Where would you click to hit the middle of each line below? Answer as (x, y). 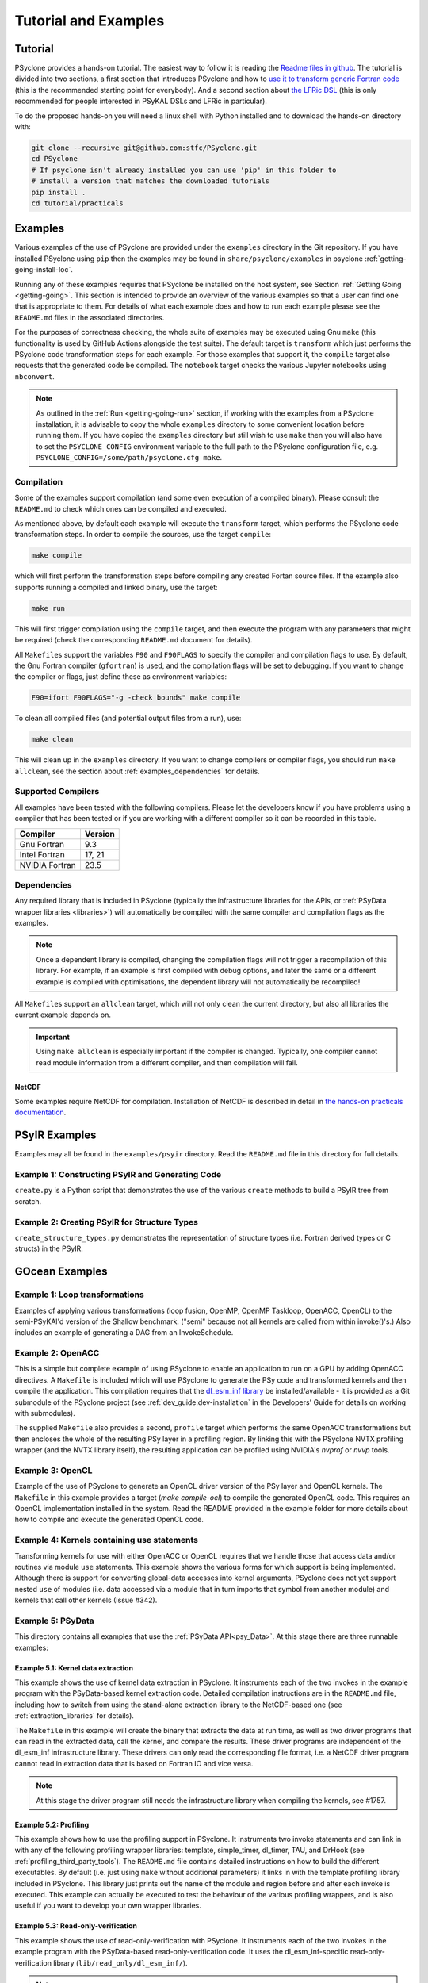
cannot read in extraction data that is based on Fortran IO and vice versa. (134, 1763)
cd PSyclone (55, 159)
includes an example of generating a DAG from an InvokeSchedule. (124, 1333)
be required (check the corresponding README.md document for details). (134, 640)
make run (48, 608)
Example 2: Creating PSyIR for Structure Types (106, 1222)
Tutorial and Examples (90, 21)
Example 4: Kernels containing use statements (106, 1540)
